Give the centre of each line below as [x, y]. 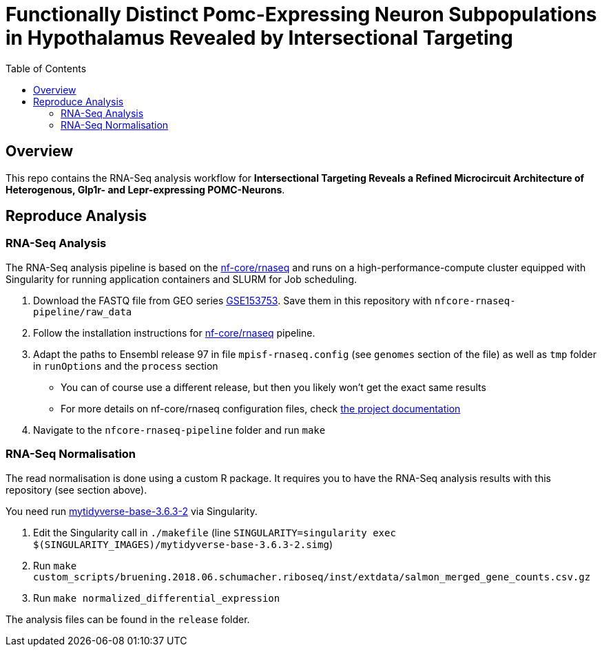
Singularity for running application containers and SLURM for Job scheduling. [181, 279]
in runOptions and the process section [126, 366]
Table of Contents [46, 68]
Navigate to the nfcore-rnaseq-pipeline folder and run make [179, 430]
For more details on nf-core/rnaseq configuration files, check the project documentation [261, 408]
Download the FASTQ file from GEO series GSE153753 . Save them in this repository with [232, 300]
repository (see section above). [76, 490]
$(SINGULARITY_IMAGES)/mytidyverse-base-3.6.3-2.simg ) [183, 544]
